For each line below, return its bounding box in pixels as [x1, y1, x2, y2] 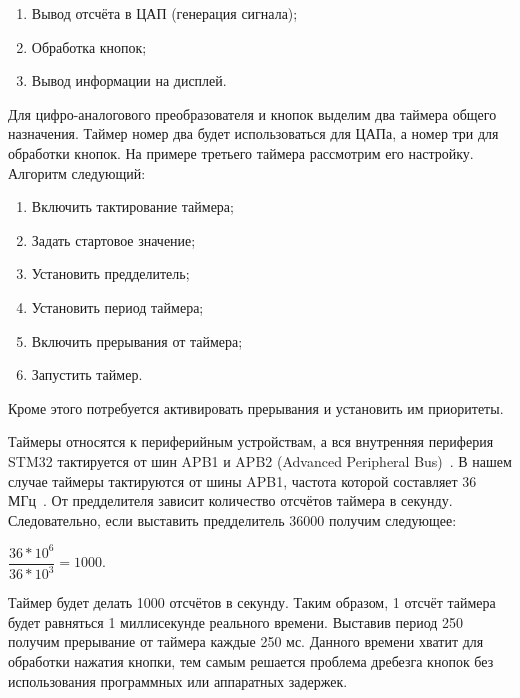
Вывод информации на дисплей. [31, 70, 227, 91]
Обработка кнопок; [31, 36, 147, 57]
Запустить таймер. [31, 364, 143, 385]
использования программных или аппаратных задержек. [8, 670, 348, 691]
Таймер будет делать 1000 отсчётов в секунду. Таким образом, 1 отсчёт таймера [8, 592, 496, 613]
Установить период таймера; [31, 296, 204, 317]
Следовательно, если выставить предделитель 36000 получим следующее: [8, 509, 457, 530]
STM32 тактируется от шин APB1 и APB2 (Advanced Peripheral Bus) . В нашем [8, 450, 512, 471]
